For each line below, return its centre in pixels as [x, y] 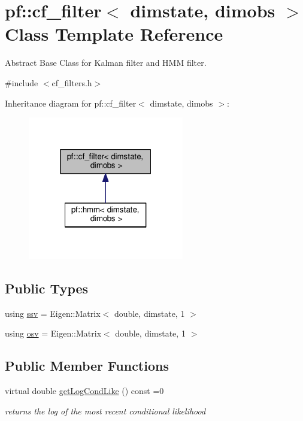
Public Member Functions [87, 366]
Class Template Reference [114, 34]
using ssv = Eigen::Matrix [53, 313]
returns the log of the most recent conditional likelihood [105, 411]
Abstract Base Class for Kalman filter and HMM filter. [106, 63]
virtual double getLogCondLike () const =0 [84, 391]
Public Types [47, 288]
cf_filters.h [72, 82]
